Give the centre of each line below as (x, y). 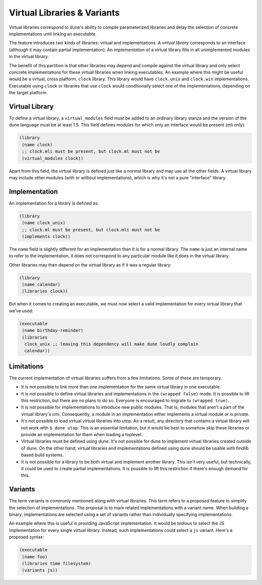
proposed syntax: (26, 537)
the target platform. (28, 93)
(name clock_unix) (44, 223)
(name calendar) (41, 285)
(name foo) (35, 557)
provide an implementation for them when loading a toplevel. (82, 435)
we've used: (21, 311)
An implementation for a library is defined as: (54, 203)
